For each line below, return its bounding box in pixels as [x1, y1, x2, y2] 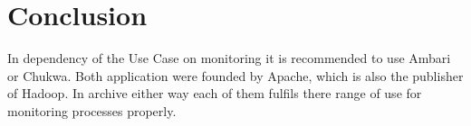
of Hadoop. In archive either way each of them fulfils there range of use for [7, 84, 422, 103]
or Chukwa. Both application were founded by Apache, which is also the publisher [7, 66, 464, 85]
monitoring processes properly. [7, 101, 177, 120]
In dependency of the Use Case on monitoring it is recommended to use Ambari [7, 49, 451, 67]
